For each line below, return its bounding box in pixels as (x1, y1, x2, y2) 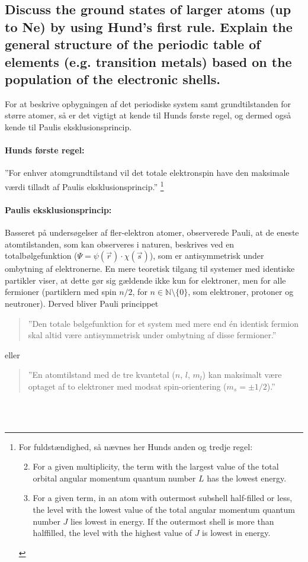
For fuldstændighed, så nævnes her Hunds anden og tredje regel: (18, 440, 253, 452)
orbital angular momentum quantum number (33, 471, 196, 484)
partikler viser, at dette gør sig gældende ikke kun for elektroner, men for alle (5, 274, 286, 286)
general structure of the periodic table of (5, 35, 261, 53)
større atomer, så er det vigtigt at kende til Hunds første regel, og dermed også (5, 109, 291, 121)
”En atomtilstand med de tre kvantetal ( (28, 368, 175, 381)
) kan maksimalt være (202, 368, 282, 381)
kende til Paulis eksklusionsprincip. (5, 120, 132, 133)
